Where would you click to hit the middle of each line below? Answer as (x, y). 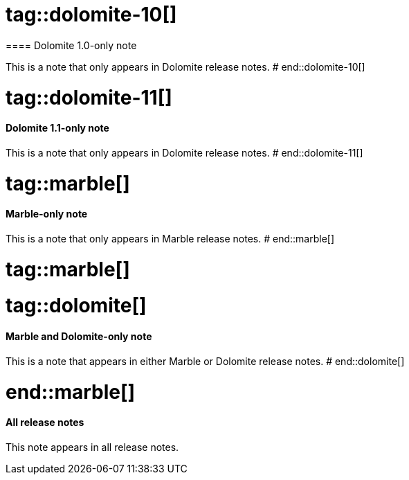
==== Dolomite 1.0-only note (71, 45)
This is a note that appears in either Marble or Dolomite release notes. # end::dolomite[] (205, 361)
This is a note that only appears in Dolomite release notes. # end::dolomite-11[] (184, 152)
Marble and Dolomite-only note (79, 337)
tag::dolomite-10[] (91, 15)
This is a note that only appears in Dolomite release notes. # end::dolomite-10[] (185, 66)
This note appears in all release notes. (92, 447)
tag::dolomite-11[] (89, 97)
